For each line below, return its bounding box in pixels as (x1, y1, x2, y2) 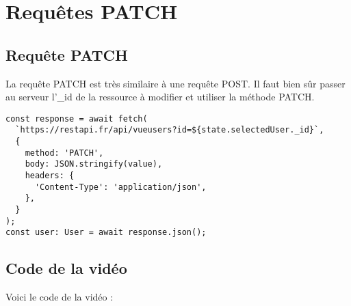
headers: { (25, 171, 75, 181)
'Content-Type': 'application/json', (34, 182, 207, 192)
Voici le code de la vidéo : (5, 290, 114, 304)
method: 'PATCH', (25, 148, 104, 158)
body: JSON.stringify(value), (25, 159, 163, 169)
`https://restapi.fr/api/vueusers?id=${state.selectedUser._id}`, (15, 125, 324, 135)
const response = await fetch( (5, 113, 148, 124)
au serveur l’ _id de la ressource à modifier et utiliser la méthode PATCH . (5, 89, 315, 104)
